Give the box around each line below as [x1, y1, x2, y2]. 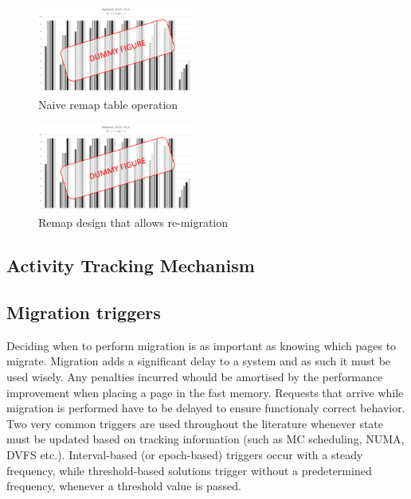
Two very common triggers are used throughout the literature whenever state [6, 415, 384, 431]
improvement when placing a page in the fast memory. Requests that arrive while [6, 384, 404, 400]
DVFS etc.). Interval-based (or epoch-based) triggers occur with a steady [6, 446, 363, 462]
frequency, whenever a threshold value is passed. [6, 478, 241, 494]
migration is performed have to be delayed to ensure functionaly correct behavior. [6, 400, 405, 416]
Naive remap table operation [38, 96, 178, 113]
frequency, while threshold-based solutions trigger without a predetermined [6, 462, 372, 478]
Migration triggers [6, 299, 161, 324]
